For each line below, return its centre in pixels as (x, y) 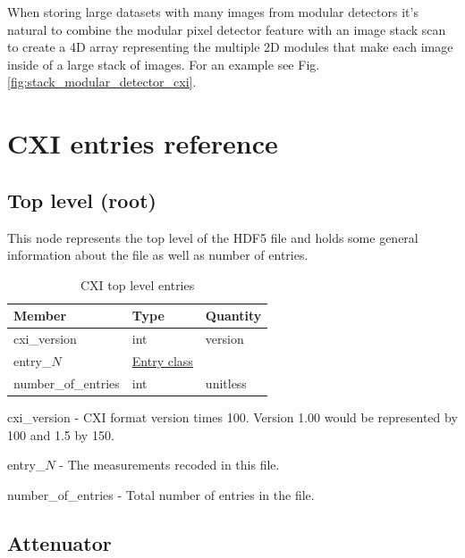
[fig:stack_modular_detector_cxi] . (102, 82)
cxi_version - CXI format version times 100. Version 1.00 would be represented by (232, 416)
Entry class (162, 361)
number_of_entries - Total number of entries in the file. (161, 494)
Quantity (233, 316)
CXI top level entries (137, 284)
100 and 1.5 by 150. (61, 434)
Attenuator (59, 542)
